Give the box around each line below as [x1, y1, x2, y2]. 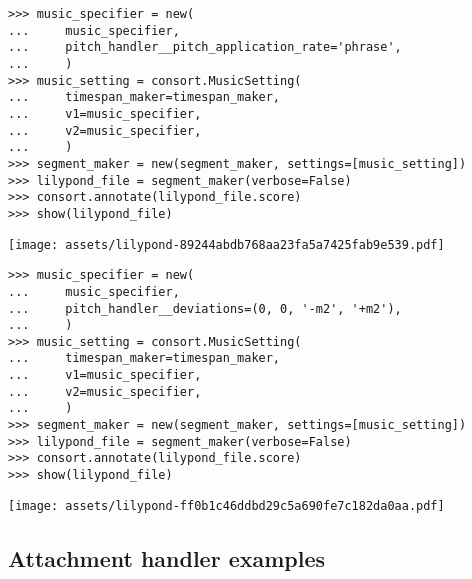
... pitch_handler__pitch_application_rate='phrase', [8, 40, 402, 55]
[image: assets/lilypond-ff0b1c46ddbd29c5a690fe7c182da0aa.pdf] [8, 498, 445, 513]
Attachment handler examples [8, 542, 326, 573]
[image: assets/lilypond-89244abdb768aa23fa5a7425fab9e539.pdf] [8, 237, 445, 252]
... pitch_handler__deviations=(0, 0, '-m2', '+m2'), [8, 301, 402, 316]
